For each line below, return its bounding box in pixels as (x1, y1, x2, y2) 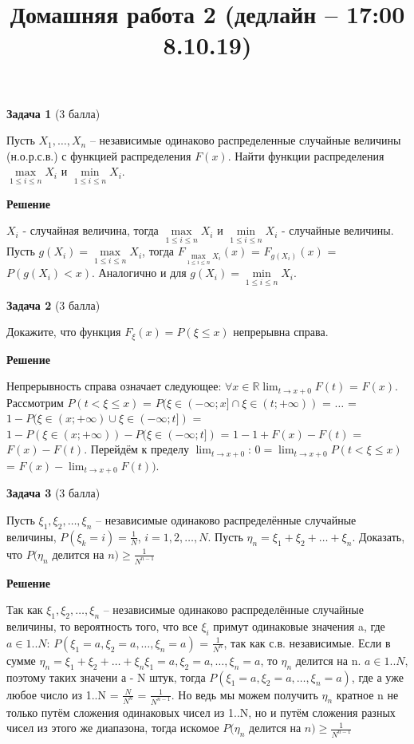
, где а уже (351, 668, 404, 685)
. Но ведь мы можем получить (171, 686, 318, 702)
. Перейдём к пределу (84, 441, 189, 457)
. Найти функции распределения (227, 147, 384, 164)
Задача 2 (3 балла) (6, 296, 101, 313)
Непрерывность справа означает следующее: (6, 378, 222, 394)
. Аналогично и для (92, 264, 187, 281)
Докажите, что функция (6, 323, 121, 340)
